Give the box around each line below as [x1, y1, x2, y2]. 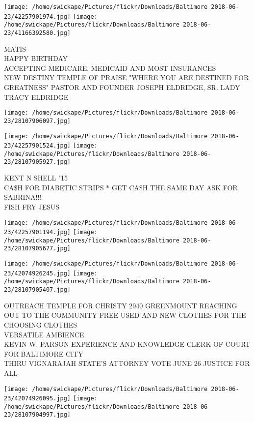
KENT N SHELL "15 [4, 173, 68, 183]
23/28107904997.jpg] [4, 411, 71, 419]
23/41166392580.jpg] [4, 29, 71, 36]
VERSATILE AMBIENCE [4, 329, 84, 339]
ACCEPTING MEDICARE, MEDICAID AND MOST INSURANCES [4, 62, 216, 73]
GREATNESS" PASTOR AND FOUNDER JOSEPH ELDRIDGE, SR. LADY [4, 82, 240, 92]
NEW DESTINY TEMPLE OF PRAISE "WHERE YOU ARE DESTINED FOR [4, 72, 249, 83]
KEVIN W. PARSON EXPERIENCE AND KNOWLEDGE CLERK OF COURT [4, 339, 251, 349]
